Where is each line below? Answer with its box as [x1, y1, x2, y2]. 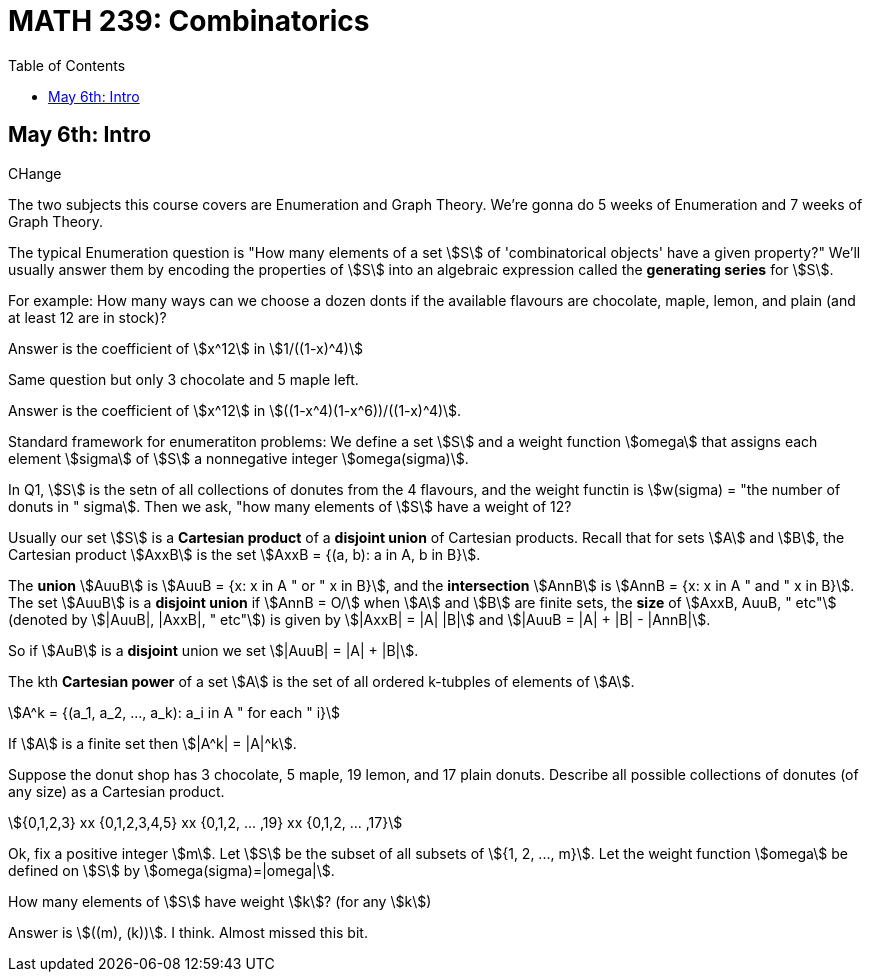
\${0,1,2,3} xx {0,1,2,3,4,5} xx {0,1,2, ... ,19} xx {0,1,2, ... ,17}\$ [8, 813, 403, 831]
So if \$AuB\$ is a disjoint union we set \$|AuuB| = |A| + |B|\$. [8, 641, 419, 659]
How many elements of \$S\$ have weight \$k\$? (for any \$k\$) [8, 892, 432, 910]
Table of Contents [8, 56, 126, 74]
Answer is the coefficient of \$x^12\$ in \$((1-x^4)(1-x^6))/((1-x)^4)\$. [8, 401, 462, 419]
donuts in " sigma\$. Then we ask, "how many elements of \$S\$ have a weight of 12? [8, 497, 572, 515]
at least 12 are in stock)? [8, 308, 167, 326]
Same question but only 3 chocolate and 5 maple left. [8, 370, 359, 388]
